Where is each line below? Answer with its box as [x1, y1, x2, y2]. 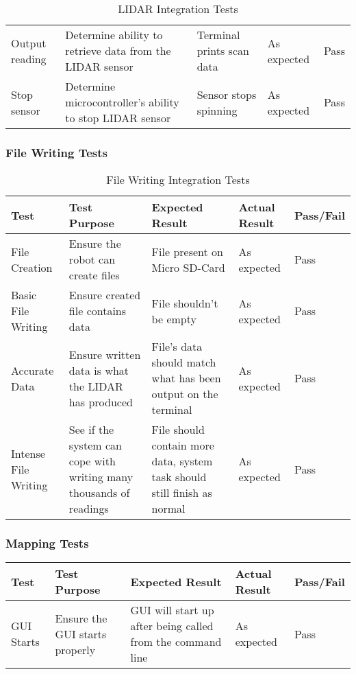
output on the [151, 386, 218, 402]
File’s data [151, 338, 203, 355]
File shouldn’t [151, 294, 218, 311]
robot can [68, 251, 116, 268]
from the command [130, 634, 222, 650]
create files [68, 267, 120, 283]
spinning [196, 102, 238, 118]
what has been [151, 370, 221, 386]
